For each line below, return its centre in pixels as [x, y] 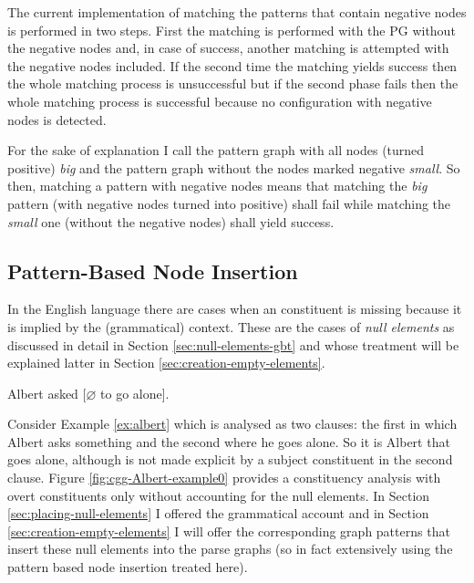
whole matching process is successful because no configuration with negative [220, 101]
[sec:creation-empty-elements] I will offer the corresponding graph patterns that [229, 531]
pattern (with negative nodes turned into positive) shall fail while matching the [229, 203]
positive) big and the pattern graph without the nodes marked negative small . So [234, 167]
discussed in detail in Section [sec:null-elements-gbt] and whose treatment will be [233, 344]
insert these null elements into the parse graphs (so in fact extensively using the [230, 549]
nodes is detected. [57, 119]
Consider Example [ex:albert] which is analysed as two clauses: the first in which [232, 424]
